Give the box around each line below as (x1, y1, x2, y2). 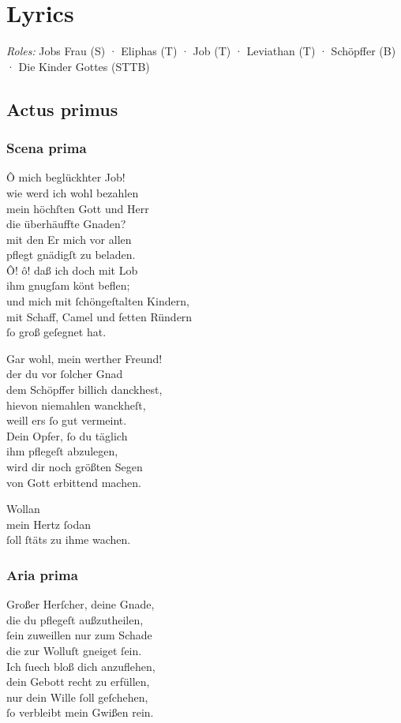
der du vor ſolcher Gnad (6, 365, 123, 382)
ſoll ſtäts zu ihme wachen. (6, 531, 131, 548)
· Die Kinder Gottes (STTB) (6, 58, 150, 74)
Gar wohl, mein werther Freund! (6, 350, 163, 366)
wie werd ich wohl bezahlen (6, 184, 139, 200)
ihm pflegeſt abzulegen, (6, 443, 118, 459)
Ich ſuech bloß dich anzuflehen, (6, 657, 156, 674)
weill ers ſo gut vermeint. (6, 412, 127, 429)
